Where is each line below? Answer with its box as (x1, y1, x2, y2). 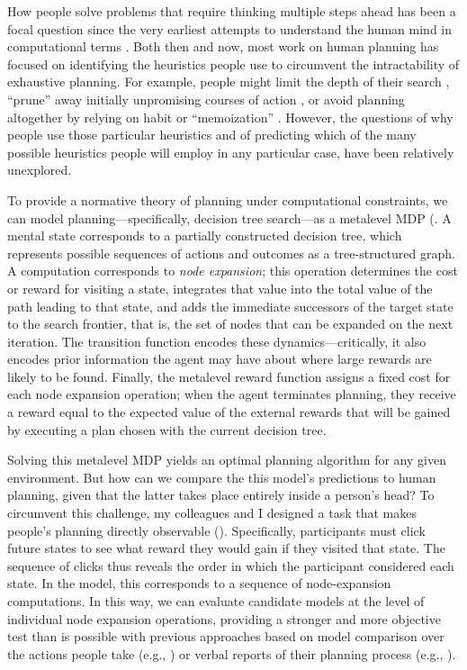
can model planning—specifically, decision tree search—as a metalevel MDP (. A (7, 208, 452, 227)
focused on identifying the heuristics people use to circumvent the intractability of (7, 54, 460, 73)
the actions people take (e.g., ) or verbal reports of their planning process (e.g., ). (7, 644, 456, 663)
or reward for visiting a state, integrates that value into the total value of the (7, 278, 433, 297)
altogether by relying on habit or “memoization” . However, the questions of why (7, 107, 454, 126)
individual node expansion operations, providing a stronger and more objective (7, 609, 441, 628)
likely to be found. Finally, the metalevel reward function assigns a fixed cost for (7, 367, 451, 385)
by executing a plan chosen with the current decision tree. (7, 420, 327, 439)
